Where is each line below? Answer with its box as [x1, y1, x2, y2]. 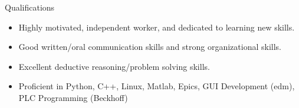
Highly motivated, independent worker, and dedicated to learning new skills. [18, 21, 295, 33]
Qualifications [5, 1, 55, 13]
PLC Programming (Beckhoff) [18, 91, 128, 103]
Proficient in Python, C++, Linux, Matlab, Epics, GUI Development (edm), [18, 80, 295, 92]
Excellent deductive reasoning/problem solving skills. [18, 60, 210, 72]
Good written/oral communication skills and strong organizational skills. [18, 41, 281, 53]
